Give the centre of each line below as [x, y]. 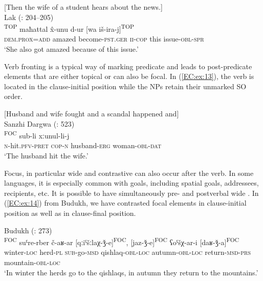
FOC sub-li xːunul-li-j [37, 135]
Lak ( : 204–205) [29, 17]
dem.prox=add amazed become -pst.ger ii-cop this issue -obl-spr [104, 39]
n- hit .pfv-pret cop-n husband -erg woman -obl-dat [83, 145]
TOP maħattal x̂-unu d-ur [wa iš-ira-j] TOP [69, 28]
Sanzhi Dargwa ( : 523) [39, 123]
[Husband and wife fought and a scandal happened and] [92, 113]
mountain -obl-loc [32, 262]
